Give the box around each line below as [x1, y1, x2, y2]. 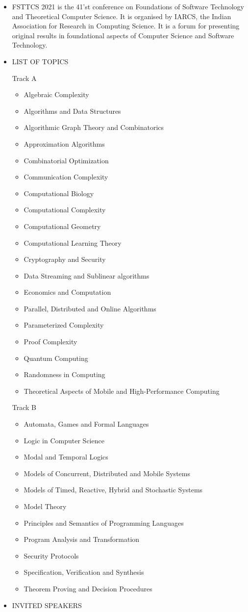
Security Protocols [24, 550, 79, 561]
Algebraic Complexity [24, 89, 89, 100]
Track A [12, 73, 37, 83]
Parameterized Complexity [24, 320, 104, 330]
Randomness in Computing [24, 369, 105, 380]
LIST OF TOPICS [12, 56, 69, 66]
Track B [12, 402, 37, 412]
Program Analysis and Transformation [24, 534, 140, 544]
